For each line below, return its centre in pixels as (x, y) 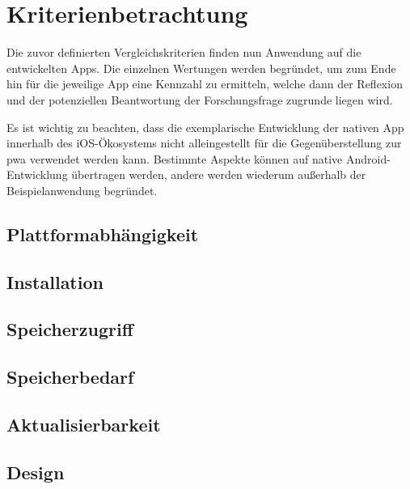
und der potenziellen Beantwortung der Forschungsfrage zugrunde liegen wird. (200, 99)
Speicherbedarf (70, 377)
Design (36, 472)
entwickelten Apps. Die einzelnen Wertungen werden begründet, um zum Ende (201, 68)
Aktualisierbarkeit (84, 424)
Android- (368, 158)
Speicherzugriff (70, 329)
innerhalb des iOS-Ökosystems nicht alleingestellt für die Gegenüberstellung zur (204, 143)
